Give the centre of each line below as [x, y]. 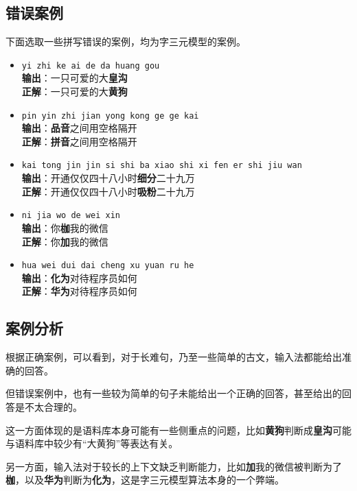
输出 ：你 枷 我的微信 [65, 227]
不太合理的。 [53, 407]
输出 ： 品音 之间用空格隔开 [79, 128]
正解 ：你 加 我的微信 [65, 241]
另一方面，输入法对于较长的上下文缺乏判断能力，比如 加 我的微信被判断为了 [174, 466]
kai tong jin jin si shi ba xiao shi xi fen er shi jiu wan [162, 166]
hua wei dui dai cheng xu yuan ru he [108, 266]
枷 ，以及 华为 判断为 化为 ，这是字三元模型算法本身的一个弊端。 [145, 480]
